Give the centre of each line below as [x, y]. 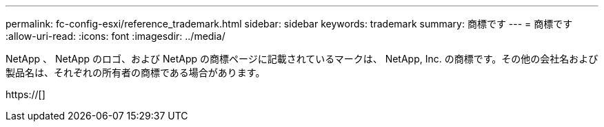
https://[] [26, 94]
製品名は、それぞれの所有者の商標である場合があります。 [135, 72]
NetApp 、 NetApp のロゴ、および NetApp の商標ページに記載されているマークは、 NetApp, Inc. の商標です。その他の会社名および [302, 59]
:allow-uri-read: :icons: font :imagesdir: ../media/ [115, 36]
